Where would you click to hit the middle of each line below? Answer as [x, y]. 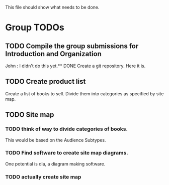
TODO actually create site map [43, 176]
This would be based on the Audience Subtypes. [56, 140]
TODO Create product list [46, 81]
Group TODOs [35, 28]
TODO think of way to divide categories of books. [67, 129]
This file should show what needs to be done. [52, 7]
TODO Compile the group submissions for [72, 46]
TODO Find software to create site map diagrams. [67, 153]
